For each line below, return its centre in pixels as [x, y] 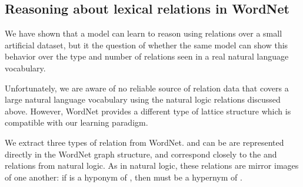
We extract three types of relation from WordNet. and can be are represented [144, 142]
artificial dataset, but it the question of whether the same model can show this [146, 45]
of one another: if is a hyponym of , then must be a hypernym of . [124, 177]
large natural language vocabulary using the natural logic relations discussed [143, 99]
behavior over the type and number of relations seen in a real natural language [147, 56]
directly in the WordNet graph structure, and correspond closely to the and [141, 154]
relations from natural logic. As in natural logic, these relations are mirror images [152, 165]
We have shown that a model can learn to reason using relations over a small [144, 33]
